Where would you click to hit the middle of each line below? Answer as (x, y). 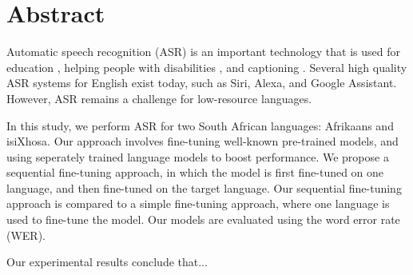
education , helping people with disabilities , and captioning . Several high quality (207, 67)
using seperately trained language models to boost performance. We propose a (198, 156)
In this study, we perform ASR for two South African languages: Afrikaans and (200, 125)
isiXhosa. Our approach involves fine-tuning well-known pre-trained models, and (203, 141)
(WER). (26, 235)
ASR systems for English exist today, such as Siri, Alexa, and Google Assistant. (202, 83)
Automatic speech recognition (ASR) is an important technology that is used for (203, 52)
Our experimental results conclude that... (107, 262)
